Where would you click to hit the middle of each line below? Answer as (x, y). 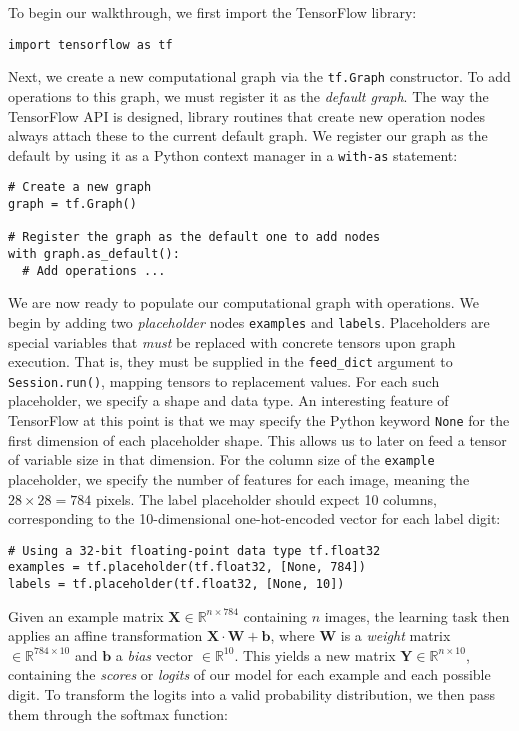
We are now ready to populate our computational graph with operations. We (243, 302)
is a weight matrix (395, 635)
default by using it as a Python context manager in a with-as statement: (233, 154)
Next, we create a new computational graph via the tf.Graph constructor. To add (259, 76)
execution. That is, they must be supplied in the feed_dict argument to (230, 361)
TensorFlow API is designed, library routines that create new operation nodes (247, 115)
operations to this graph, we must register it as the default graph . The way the (248, 95)
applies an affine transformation (105, 635)
